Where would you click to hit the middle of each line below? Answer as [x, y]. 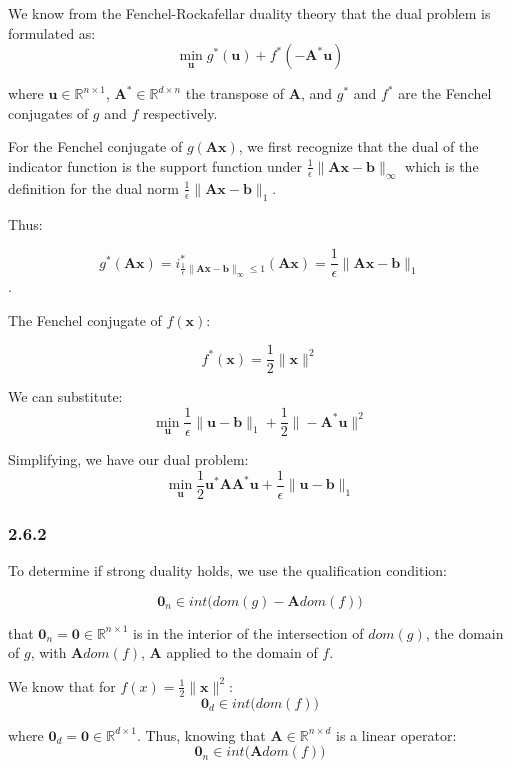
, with [48, 652]
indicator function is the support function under [155, 165]
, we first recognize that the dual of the [358, 146]
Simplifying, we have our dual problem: [128, 459]
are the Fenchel [445, 93]
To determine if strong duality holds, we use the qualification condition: [228, 570]
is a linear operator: [396, 734]
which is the [442, 165]
